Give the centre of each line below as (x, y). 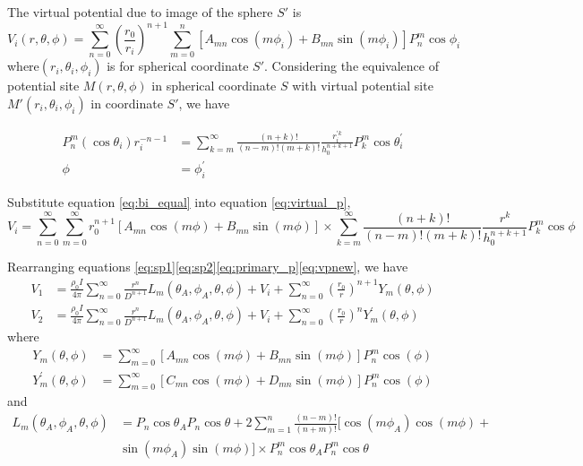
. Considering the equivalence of (351, 66)
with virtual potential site (363, 86)
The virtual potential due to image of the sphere (140, 12)
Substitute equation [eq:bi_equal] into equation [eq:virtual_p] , (179, 202)
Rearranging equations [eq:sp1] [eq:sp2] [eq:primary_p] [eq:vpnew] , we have (208, 266)
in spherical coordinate (214, 86)
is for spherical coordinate (178, 66)
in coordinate (127, 104)
